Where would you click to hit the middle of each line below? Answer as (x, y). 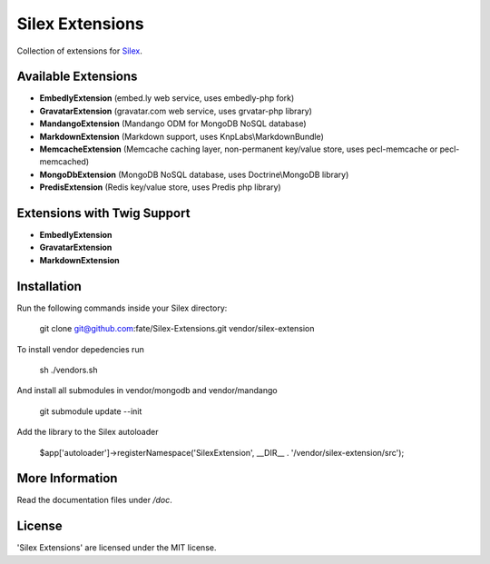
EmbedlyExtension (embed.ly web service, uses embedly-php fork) (167, 98)
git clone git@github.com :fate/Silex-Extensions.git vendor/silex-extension (177, 329)
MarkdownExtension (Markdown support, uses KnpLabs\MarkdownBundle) (181, 136)
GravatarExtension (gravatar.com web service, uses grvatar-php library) (176, 111)
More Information (67, 478)
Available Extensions (77, 77)
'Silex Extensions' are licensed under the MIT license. (117, 548)
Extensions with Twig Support (103, 213)
